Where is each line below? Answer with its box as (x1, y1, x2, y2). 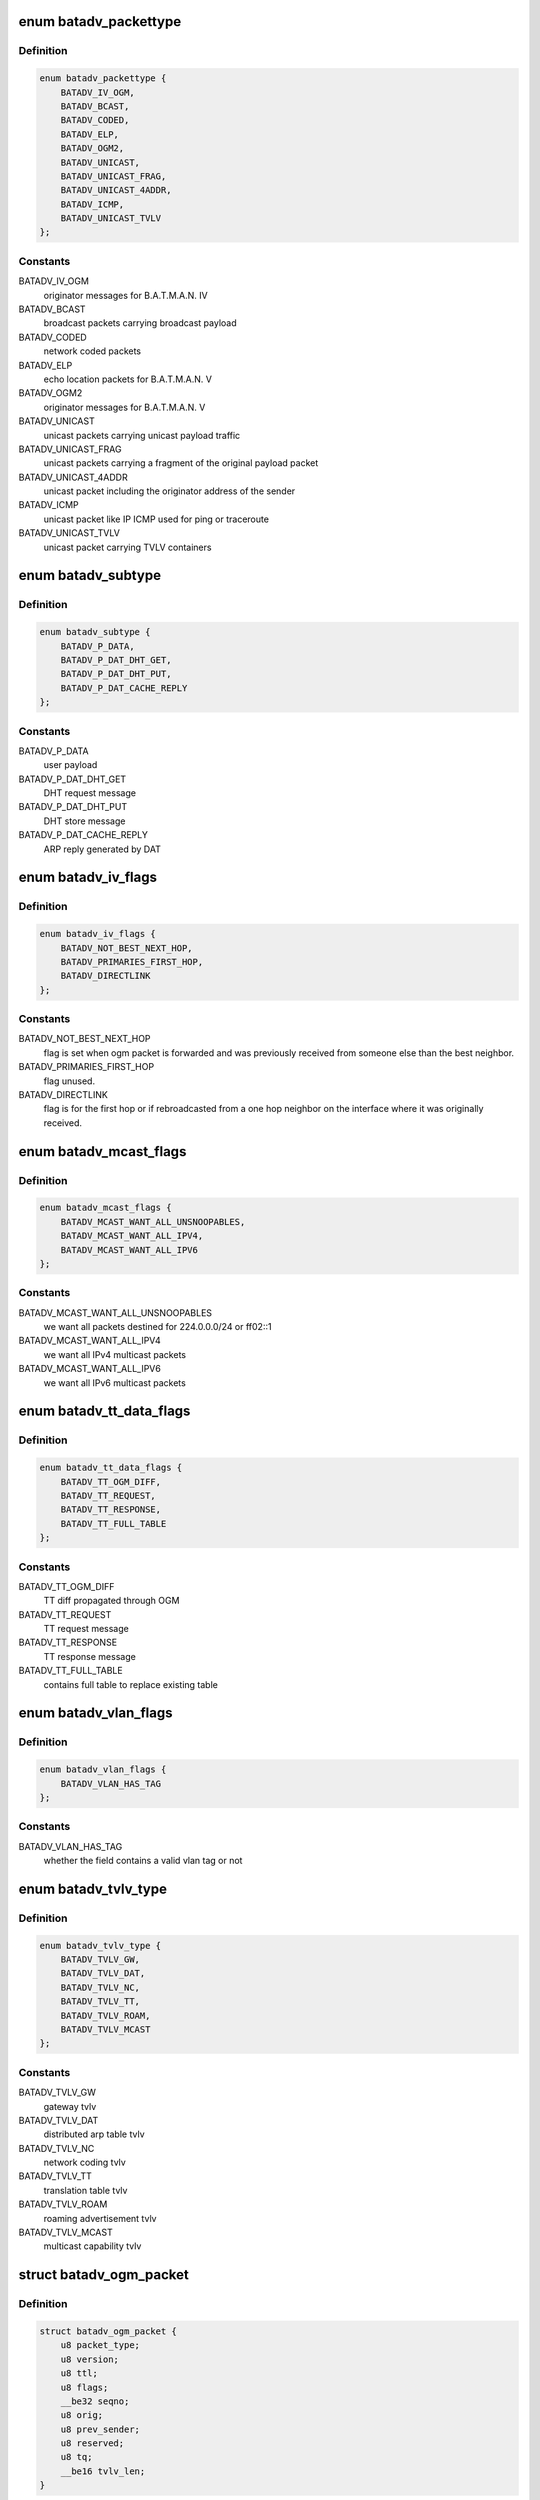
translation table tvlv (43, 2184, 128, 2196)
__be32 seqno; (60, 2395, 130, 2407)
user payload (43, 759, 98, 771)
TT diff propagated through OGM (43, 1595, 180, 1607)
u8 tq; (60, 2451, 93, 2463)
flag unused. (43, 1075, 95, 1087)
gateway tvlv (43, 2100, 97, 2112)
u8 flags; (60, 2381, 109, 2393)
